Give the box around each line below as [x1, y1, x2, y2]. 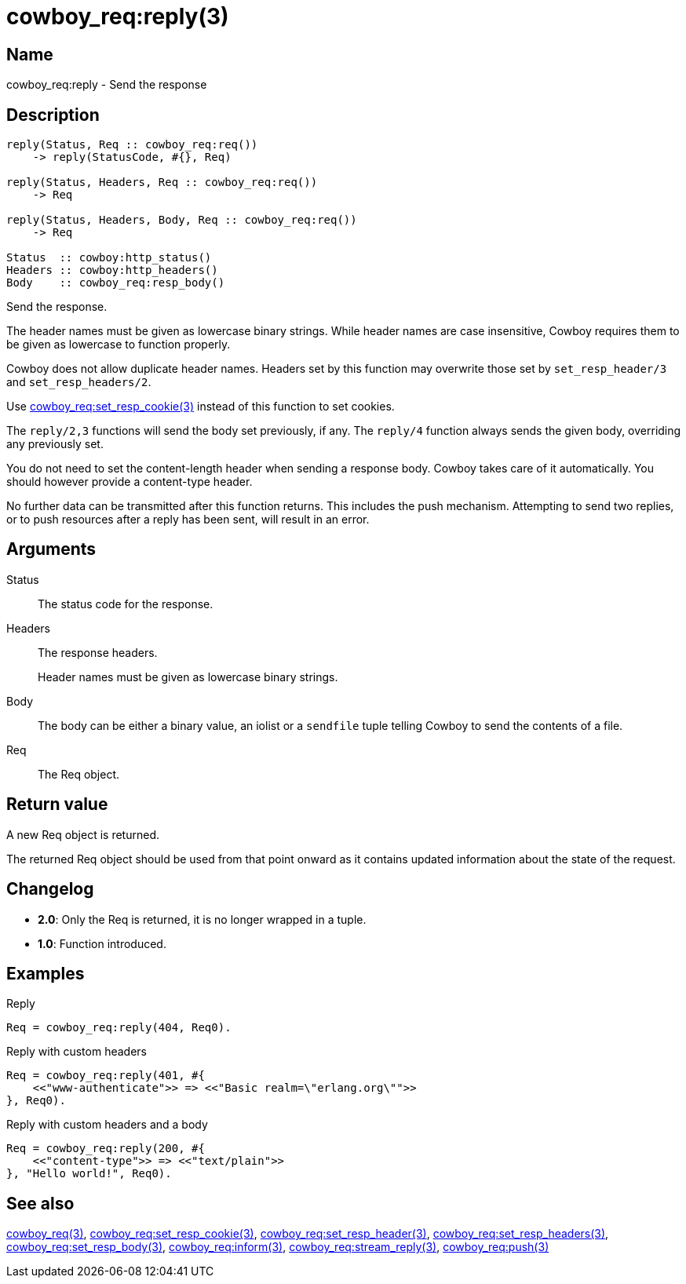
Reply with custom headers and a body [6, 1118, 208, 1132]
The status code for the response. [38, 596, 213, 611]
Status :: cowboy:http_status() [6, 251, 212, 264]
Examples [6, 963, 85, 983]
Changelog [6, 879, 94, 899]
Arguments [6, 539, 97, 560]
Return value [6, 794, 108, 815]
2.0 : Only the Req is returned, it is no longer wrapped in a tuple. [38, 912, 367, 926]
